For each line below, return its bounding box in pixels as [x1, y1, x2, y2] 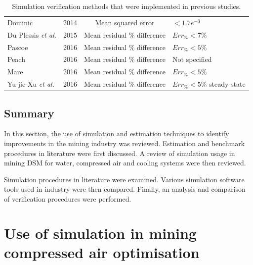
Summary [4, 105, 54, 120]
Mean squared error [95, 17, 155, 27]
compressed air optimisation [4, 242, 200, 262]
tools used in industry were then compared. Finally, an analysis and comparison [4, 184, 246, 194]
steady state [209, 79, 246, 89]
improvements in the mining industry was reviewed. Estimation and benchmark [4, 138, 245, 148]
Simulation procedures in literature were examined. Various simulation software [4, 174, 245, 184]
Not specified [172, 54, 212, 64]
